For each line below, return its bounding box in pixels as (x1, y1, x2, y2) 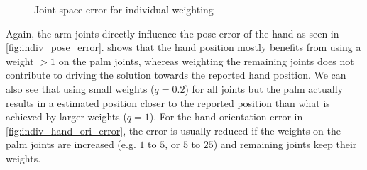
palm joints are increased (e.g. (6, 137, 136, 152)
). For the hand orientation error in (149, 109, 303, 124)
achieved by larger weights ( (6, 109, 127, 124)
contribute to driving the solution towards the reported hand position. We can (6, 67, 346, 82)
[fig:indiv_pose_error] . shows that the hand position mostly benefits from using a (6, 40, 361, 55)
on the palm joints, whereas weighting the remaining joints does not (58, 53, 354, 68)
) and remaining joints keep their (213, 137, 357, 152)
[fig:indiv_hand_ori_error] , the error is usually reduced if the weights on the (6, 123, 341, 137)
